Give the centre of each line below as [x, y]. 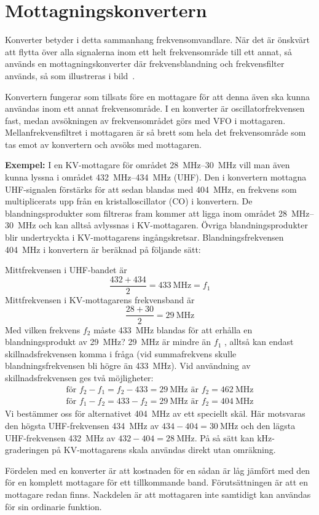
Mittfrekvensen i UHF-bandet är [66, 270]
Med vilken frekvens [43, 329]
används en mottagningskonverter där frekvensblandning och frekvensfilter [145, 64]
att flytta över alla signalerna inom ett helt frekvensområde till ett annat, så [149, 51]
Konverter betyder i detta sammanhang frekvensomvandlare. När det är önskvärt [157, 40]
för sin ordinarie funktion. [53, 506]
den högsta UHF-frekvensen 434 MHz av [82, 426]
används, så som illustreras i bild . [70, 75]
